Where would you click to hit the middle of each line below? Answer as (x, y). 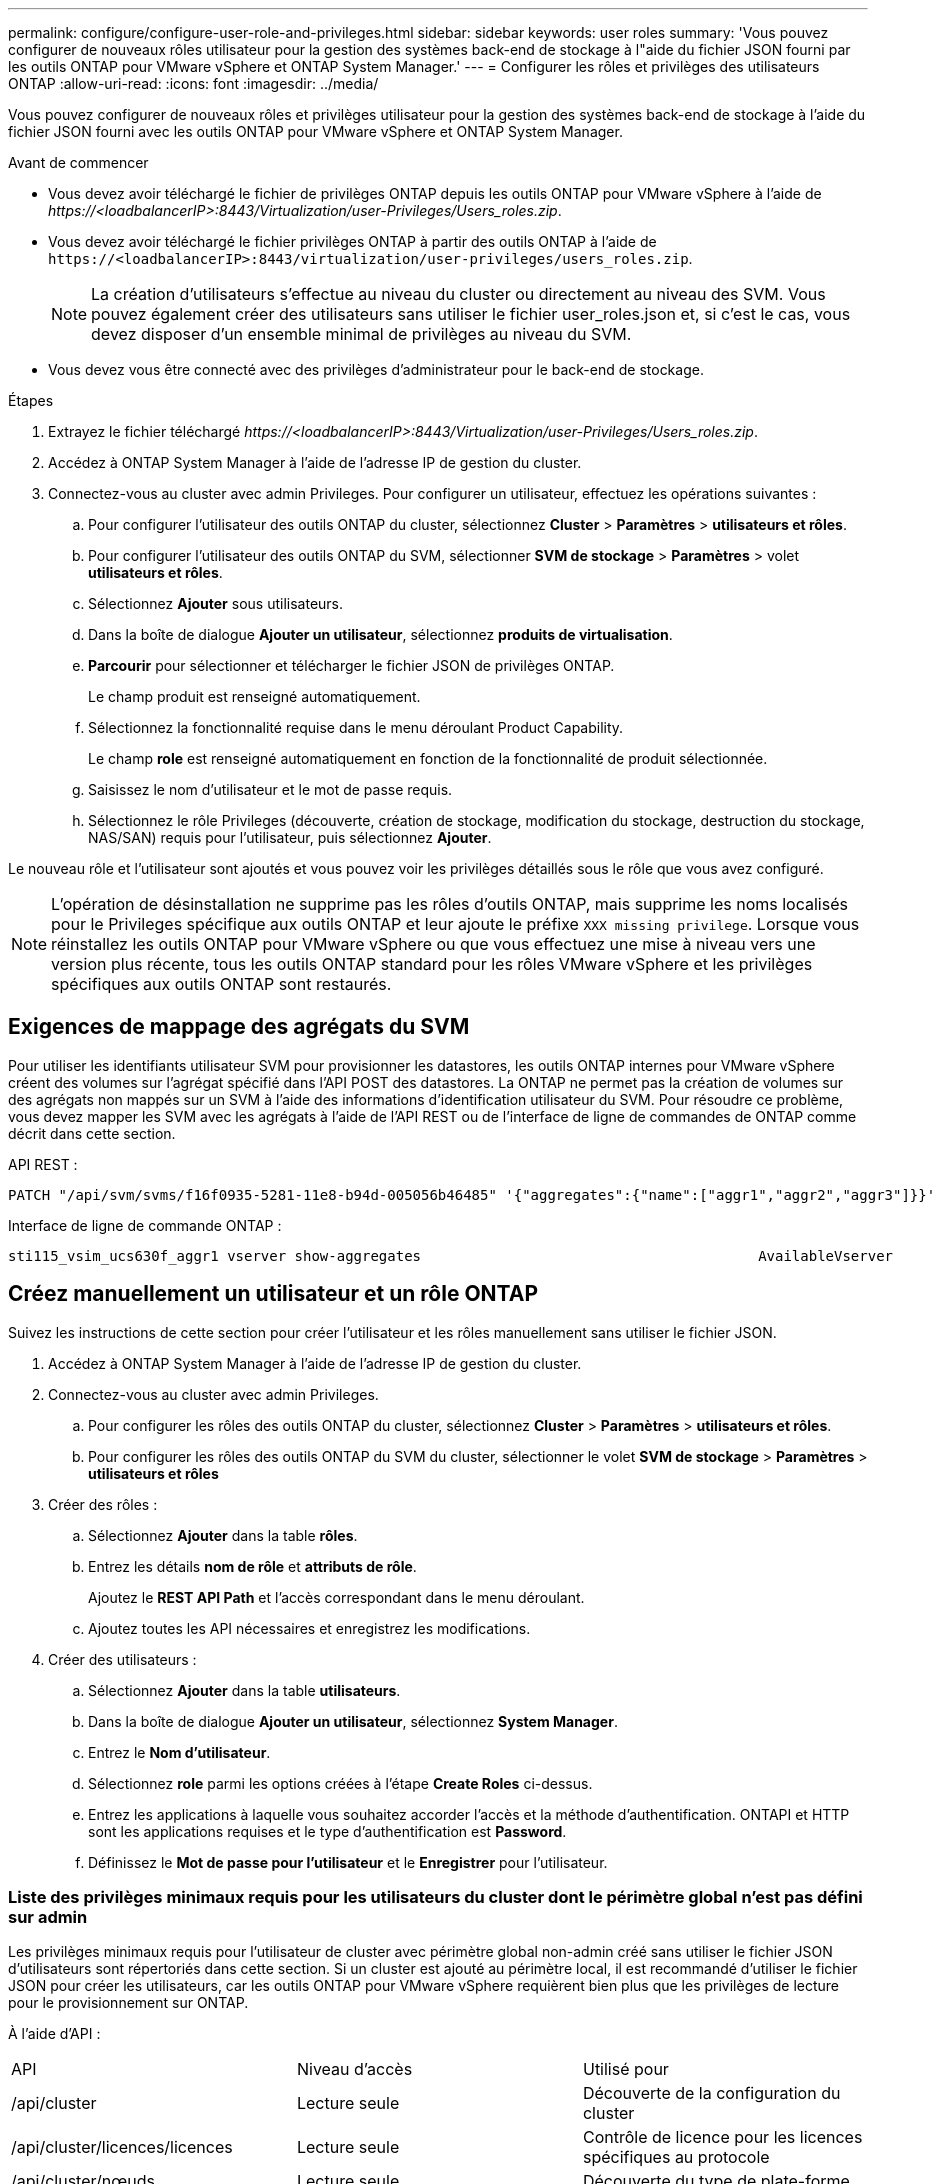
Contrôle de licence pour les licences (722, 2137)
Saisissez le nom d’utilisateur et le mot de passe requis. (270, 789)
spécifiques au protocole (676, 2157)
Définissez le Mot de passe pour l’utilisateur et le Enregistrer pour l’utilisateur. (348, 1862)
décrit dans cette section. (92, 1133)
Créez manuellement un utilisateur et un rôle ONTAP (273, 1294)
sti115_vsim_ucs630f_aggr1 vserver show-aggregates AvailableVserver (451, 1255)
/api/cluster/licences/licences (122, 2147)
